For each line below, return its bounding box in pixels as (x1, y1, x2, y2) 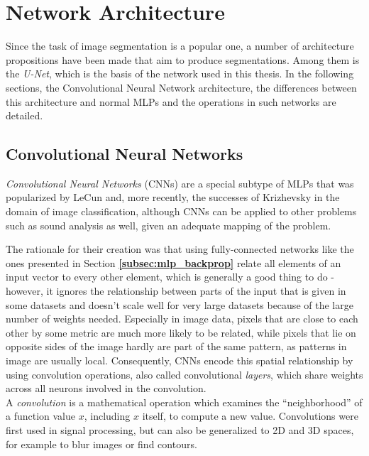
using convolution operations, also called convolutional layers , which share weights (6, 367, 363, 381)
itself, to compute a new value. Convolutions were (142, 408, 358, 423)
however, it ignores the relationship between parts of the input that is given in (6, 283, 346, 298)
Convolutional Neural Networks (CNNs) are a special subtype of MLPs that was (6, 175, 354, 190)
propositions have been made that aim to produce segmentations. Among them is (6, 52, 360, 67)
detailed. (6, 108, 43, 123)
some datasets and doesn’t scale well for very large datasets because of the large (6, 297, 353, 312)
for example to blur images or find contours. (6, 436, 197, 451)
